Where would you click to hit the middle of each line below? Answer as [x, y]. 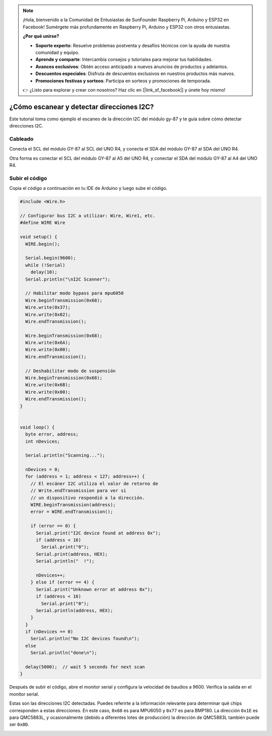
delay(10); [44, 272]
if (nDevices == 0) [49, 632]
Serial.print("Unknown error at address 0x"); [94, 589]
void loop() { [37, 427]
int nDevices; [43, 441]
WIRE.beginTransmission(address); [73, 505]
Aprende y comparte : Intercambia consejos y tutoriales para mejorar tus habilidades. [124, 59]
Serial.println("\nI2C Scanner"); [68, 279]
